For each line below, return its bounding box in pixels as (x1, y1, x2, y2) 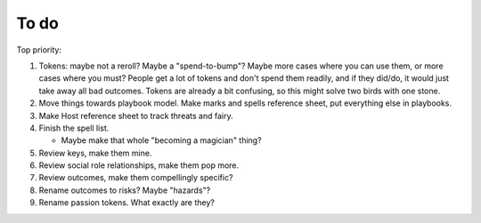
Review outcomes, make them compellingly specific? (38, 172, 233, 183)
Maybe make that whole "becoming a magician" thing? (61, 135, 262, 146)
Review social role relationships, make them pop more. (38, 160, 240, 171)
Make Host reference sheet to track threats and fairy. (38, 110, 233, 121)
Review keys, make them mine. (38, 147, 152, 158)
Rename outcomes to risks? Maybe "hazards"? (38, 185, 211, 195)
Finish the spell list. (38, 123, 110, 133)
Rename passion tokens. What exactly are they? (38, 197, 216, 208)
